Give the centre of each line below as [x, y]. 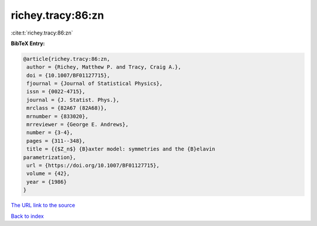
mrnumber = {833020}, [58, 116]
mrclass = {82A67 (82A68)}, [67, 108]
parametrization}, [50, 157]
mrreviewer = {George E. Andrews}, [78, 125]
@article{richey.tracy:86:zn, [67, 59]
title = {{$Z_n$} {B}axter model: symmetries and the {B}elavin [121, 149]
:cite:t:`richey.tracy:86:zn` [42, 33]
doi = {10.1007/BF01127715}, [68, 75]
